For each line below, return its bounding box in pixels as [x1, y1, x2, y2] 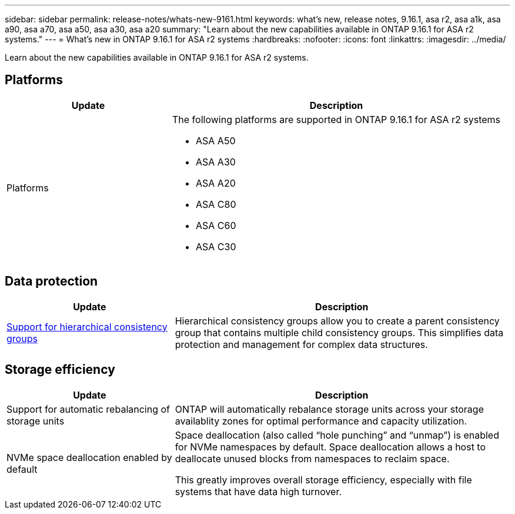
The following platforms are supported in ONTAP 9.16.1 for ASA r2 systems [172, 113, 501, 125]
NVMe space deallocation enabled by [6, 451, 172, 463]
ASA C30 [196, 240, 236, 253]
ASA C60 [196, 219, 236, 231]
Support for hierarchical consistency [6, 320, 168, 333]
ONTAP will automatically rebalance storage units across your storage [175, 403, 484, 415]
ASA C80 [196, 198, 236, 210]
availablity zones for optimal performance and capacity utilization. [175, 414, 467, 427]
